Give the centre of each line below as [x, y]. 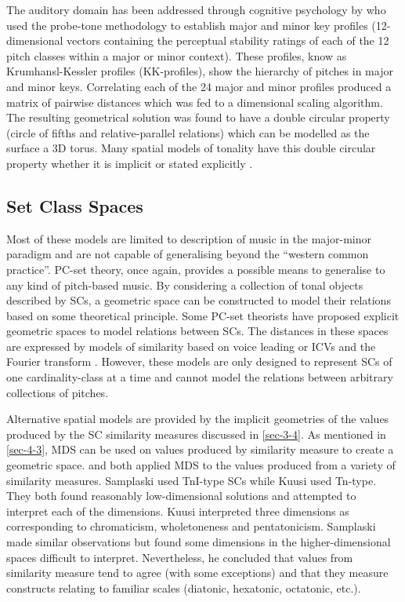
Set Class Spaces [75, 205]
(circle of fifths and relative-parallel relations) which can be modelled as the [188, 132]
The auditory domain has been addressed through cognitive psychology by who [196, 9]
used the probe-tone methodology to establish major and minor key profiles [187, 25]
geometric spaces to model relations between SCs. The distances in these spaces [197, 331]
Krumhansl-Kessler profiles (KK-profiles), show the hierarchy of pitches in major [200, 71]
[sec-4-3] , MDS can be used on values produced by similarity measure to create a [200, 449]
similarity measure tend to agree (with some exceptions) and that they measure [197, 573]
